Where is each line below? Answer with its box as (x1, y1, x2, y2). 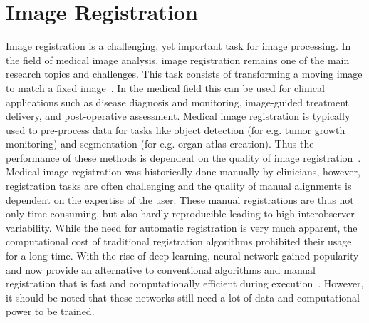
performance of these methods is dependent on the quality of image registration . (6, 150, 361, 165)
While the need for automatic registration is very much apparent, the (55, 220, 358, 235)
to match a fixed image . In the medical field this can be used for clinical (6, 80, 325, 95)
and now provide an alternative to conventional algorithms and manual (6, 262, 316, 277)
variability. (6, 220, 52, 235)
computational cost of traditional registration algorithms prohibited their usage (6, 234, 352, 249)
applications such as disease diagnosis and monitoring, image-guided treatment (6, 94, 350, 109)
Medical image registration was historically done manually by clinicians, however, (6, 164, 360, 179)
